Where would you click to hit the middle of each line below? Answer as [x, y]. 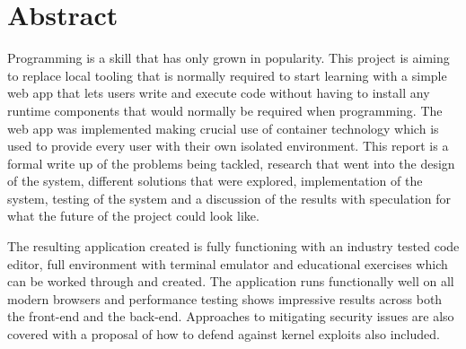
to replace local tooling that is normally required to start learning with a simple [227, 75]
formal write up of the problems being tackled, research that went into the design [231, 163]
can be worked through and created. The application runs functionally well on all [231, 281]
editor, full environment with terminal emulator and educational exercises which [228, 263]
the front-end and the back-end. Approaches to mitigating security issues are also [231, 316]
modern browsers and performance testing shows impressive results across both [225, 298]
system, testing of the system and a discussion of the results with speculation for [229, 198]
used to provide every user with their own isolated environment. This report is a [228, 146]
